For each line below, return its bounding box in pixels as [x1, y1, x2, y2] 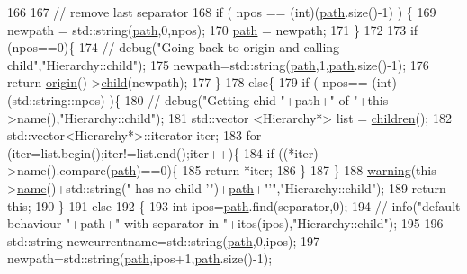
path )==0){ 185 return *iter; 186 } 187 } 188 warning [111, 161, 411, 180]
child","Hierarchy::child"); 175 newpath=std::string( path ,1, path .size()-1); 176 [7, 55, 429, 74]
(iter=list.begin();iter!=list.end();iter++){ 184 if [7, 143, 274, 162]
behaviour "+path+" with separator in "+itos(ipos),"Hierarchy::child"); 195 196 [7, 214, 444, 233]
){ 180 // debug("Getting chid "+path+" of [109, 90, 349, 109]
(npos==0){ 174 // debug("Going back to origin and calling [7, 38, 340, 57]
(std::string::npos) [7, 90, 105, 109]
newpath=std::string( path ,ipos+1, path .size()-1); [7, 249, 273, 268]
